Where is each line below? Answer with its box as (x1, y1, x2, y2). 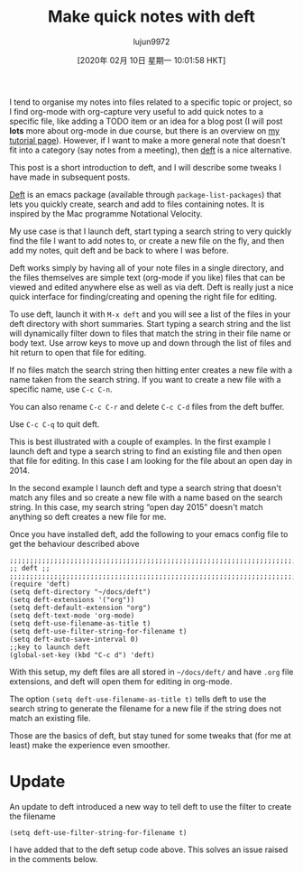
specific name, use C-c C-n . (9, 384, 113, 394)
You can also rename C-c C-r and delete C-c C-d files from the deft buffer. (9, 401, 285, 412)
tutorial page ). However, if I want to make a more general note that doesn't (9, 135, 286, 145)
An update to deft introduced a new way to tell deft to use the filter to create (9, 801, 292, 812)
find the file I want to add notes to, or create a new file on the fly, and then (9, 235, 285, 246)
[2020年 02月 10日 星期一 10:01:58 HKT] (77, 54, 226, 65)
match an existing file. (9, 712, 92, 723)
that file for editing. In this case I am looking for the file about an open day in (9, 455, 293, 466)
